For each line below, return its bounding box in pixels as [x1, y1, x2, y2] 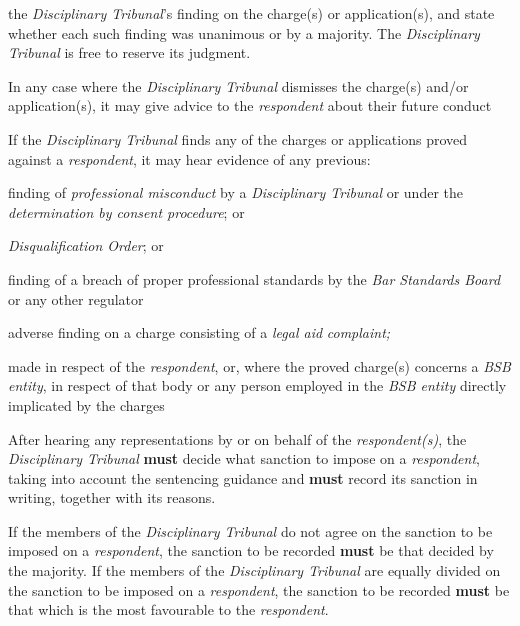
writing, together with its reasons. [8, 487, 216, 508]
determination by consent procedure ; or [8, 201, 245, 222]
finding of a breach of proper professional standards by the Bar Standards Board [8, 268, 501, 289]
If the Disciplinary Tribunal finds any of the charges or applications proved [8, 128, 468, 149]
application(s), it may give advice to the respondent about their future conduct [8, 95, 492, 116]
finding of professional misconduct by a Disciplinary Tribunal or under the [8, 182, 463, 203]
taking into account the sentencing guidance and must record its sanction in [8, 467, 478, 488]
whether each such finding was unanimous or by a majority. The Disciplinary [8, 22, 480, 43]
